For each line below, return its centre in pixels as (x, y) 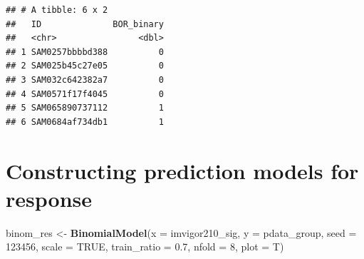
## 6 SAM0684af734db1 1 (85, 122)
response (49, 198)
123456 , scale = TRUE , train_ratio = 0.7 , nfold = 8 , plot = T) (145, 247)
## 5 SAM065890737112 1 (85, 108)
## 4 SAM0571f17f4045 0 (85, 94)
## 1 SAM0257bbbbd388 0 (85, 52)
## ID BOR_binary (85, 24)
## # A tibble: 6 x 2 (57, 10)
